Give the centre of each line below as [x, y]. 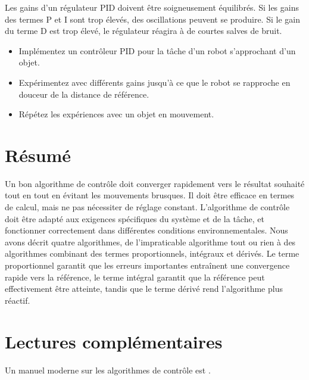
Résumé [38, 155]
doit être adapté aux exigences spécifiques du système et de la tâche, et [135, 218]
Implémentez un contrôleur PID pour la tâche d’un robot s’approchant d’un [157, 50]
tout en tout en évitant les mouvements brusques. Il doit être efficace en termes [150, 195]
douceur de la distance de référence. [84, 94]
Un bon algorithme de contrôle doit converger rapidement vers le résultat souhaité [155, 183]
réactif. [18, 300]
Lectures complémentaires [114, 341]
